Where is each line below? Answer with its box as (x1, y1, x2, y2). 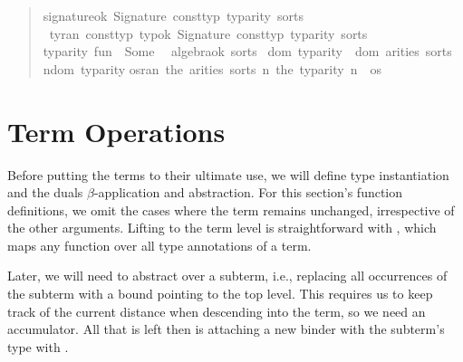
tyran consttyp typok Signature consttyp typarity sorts (49, 24, 368, 43)
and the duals (7, 183, 83, 202)
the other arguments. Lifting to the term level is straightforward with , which (7, 218, 437, 237)
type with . (7, 337, 69, 356)
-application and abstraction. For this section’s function (93, 183, 403, 202)
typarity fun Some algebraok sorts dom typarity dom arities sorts (43, 42, 452, 61)
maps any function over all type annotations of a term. (7, 235, 312, 254)
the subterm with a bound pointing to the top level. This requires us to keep (7, 284, 433, 303)
